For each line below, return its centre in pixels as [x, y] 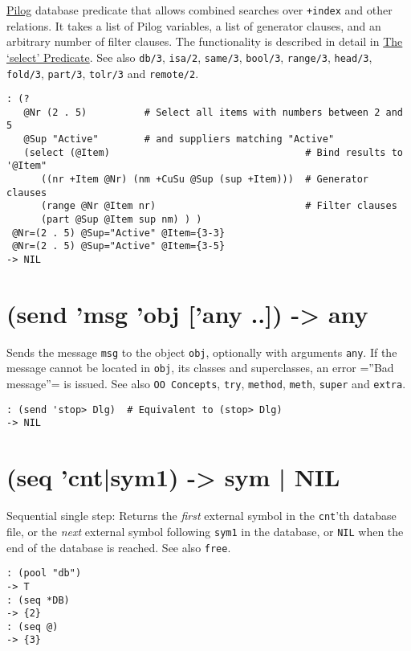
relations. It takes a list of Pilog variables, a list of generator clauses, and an [194, 25]
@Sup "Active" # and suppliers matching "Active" [179, 139]
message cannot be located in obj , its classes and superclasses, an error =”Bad [200, 368]
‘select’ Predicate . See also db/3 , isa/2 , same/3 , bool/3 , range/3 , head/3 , [189, 57]
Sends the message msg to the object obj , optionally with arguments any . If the [202, 352]
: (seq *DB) [38, 600]
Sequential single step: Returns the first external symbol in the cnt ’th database [201, 516]
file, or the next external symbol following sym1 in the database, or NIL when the [205, 531]
